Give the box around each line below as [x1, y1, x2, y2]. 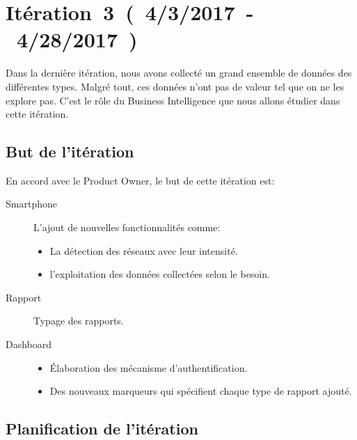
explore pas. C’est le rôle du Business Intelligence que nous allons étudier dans [6, 93, 340, 107]
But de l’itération [6, 141, 134, 162]
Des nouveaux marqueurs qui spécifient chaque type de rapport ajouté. [49, 384, 352, 398]
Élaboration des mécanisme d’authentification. [49, 360, 248, 375]
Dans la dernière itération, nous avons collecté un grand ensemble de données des [6, 65, 352, 80]
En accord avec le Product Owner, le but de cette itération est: [6, 173, 275, 187]
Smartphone [6, 196, 57, 211]
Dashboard [6, 337, 52, 352]
